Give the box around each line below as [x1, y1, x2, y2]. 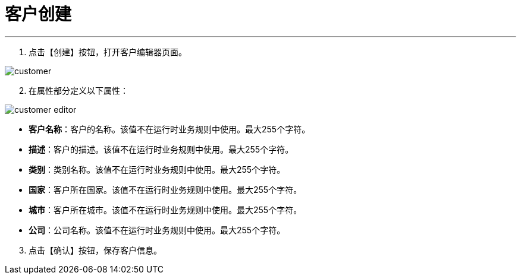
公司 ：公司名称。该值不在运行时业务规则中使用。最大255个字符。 [29, 224, 285, 235]
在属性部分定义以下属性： [29, 85, 128, 96]
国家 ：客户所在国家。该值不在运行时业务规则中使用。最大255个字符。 [29, 184, 302, 195]
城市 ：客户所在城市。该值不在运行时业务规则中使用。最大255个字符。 [29, 204, 302, 215]
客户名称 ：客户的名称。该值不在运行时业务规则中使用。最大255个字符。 [29, 123, 310, 134]
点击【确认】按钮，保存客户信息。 [29, 245, 162, 255]
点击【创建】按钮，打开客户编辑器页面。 [29, 46, 187, 57]
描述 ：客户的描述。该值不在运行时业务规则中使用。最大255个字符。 [29, 144, 294, 154]
